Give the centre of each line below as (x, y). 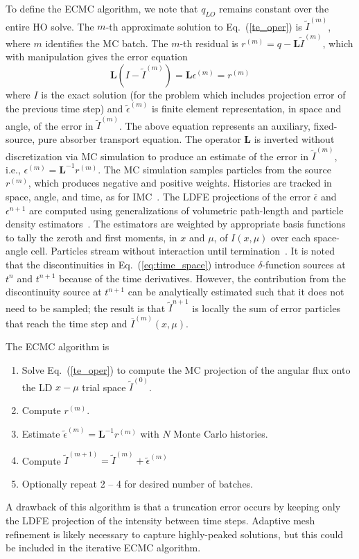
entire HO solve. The (50, 26)
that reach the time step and (67, 323)
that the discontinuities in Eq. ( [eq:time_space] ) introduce (130, 264)
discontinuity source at (54, 292)
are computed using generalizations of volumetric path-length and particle (186, 210)
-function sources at (304, 264)
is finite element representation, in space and (246, 109)
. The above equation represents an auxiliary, (214, 125)
